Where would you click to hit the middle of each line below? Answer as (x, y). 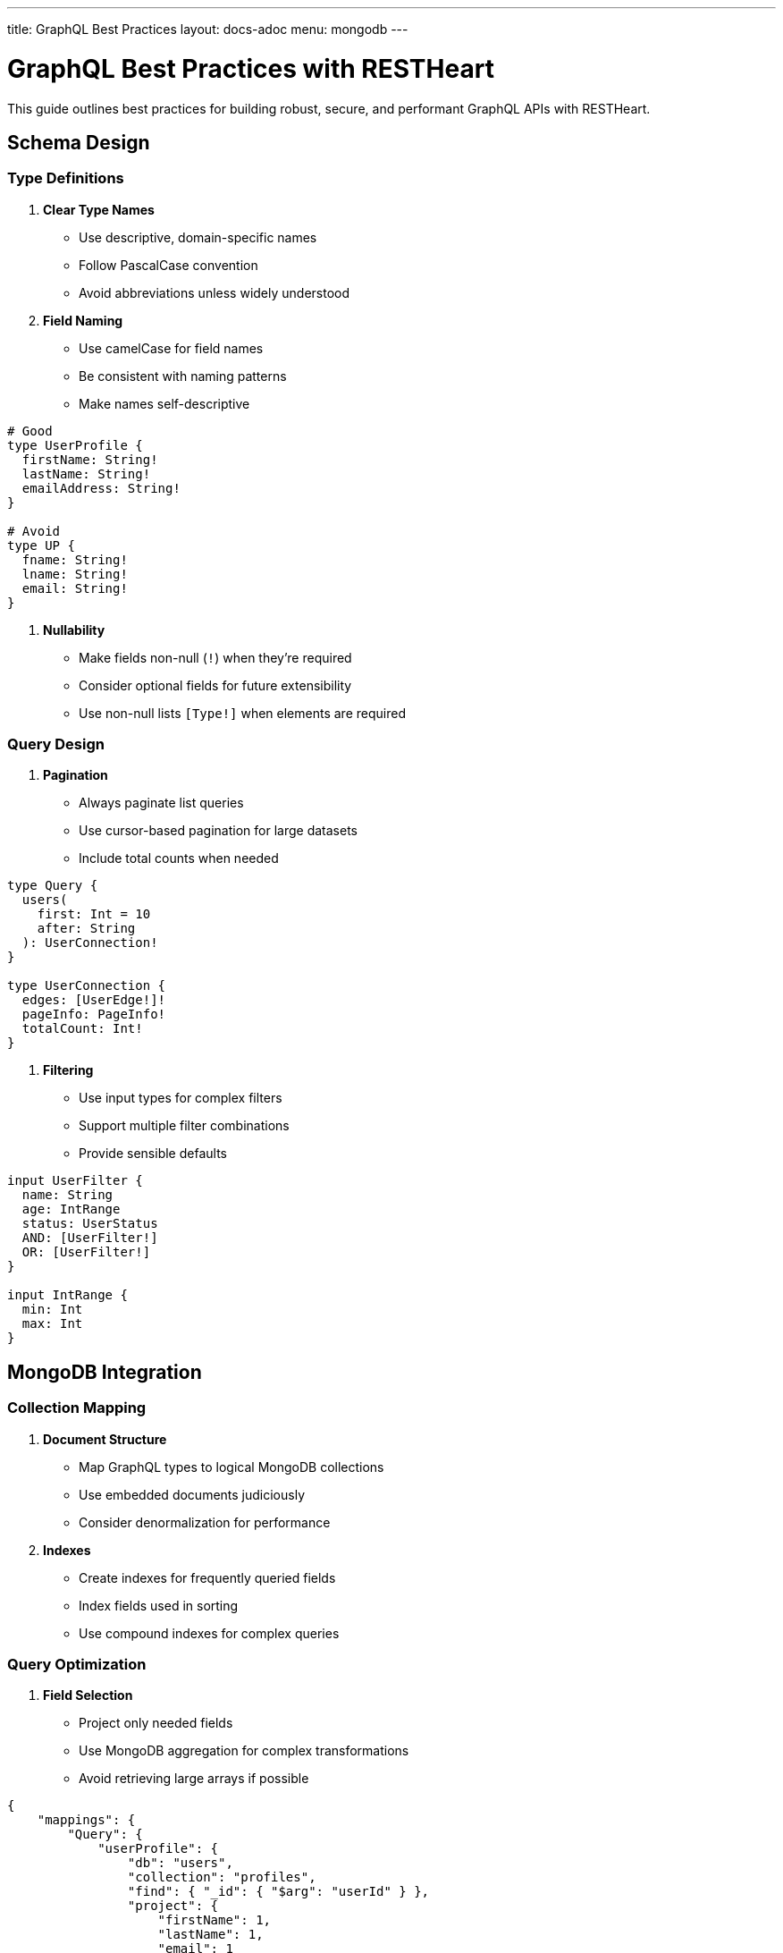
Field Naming (83, 320)
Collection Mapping (77, 1408)
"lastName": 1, (210, 1935)
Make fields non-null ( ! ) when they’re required (215, 657)
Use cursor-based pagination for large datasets (218, 831)
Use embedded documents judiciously (192, 1494)
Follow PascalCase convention (168, 265)
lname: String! (75, 574)
